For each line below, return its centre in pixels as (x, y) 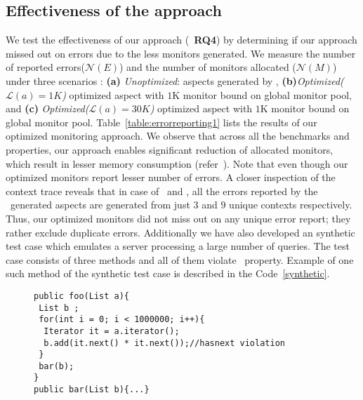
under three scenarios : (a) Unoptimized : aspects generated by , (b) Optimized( (175, 80)
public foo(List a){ (82, 296)
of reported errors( (46, 67)
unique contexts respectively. (291, 205)
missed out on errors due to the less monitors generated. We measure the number (181, 53)
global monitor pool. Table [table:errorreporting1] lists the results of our (161, 122)
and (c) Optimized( (47, 108)
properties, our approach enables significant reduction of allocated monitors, (170, 149)
